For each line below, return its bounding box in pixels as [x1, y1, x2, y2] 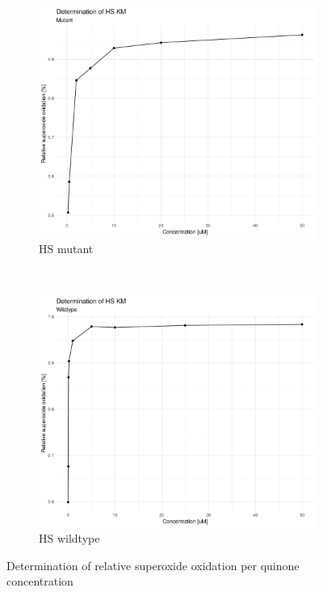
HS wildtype [39, 530, 100, 547]
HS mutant [39, 240, 94, 257]
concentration [6, 573, 73, 590]
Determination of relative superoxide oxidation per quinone [6, 556, 300, 573]
